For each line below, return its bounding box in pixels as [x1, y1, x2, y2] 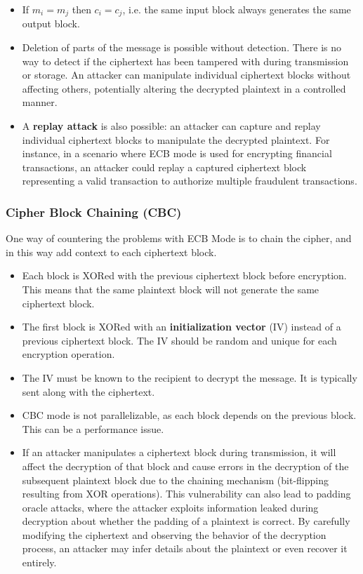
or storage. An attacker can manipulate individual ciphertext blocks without [22, 67, 351, 82]
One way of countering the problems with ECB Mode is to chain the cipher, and [6, 231, 352, 246]
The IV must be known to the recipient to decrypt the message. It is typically [22, 370, 357, 385]
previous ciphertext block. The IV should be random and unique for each [22, 333, 337, 347]
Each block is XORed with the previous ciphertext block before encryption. [22, 268, 347, 283]
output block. [22, 16, 80, 31]
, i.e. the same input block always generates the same [122, 2, 351, 16]
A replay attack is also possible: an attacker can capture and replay [22, 119, 321, 133]
